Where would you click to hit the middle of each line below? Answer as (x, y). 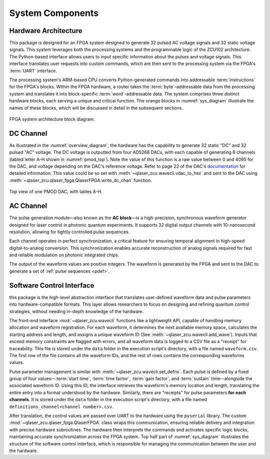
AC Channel (28, 206)
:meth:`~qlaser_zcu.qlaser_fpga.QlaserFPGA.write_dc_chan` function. (81, 180)
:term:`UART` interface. (33, 70)
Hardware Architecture (46, 31)
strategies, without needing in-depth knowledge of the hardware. (76, 311)
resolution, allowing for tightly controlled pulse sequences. (69, 232)
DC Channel (28, 133)
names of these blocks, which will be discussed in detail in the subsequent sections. (96, 108)
